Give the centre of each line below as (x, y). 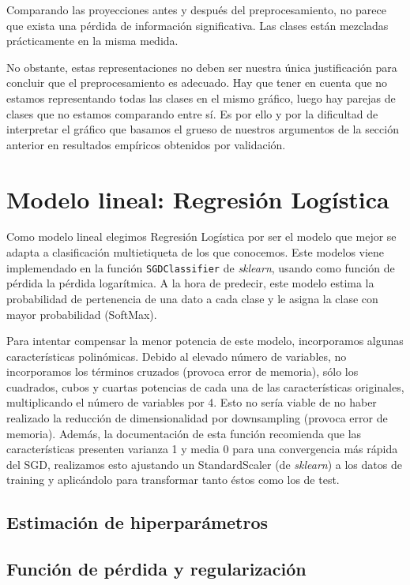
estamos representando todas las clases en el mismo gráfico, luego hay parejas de (201, 97)
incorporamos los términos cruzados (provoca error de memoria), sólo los (182, 371)
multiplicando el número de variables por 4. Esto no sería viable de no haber (192, 402)
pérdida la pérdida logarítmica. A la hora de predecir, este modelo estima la (190, 283)
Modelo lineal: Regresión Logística (198, 199)
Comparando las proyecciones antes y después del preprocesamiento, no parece (196, 9)
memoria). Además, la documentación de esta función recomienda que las (184, 433)
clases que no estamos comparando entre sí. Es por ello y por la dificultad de (192, 113)
